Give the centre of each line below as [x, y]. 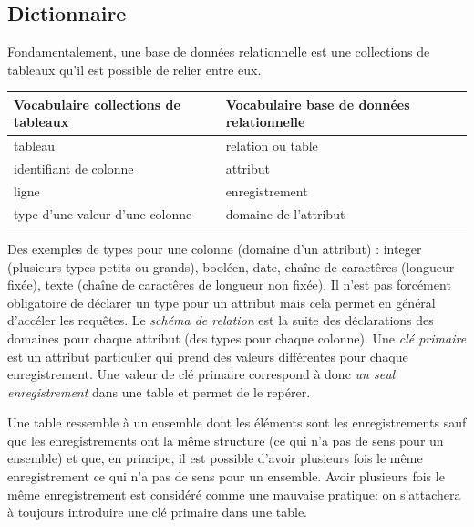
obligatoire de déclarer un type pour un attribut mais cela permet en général [222, 302]
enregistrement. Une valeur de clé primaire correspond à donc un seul [201, 374]
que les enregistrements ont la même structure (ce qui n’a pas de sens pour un [226, 440]
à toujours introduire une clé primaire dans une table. [157, 512]
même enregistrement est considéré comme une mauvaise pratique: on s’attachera [234, 494]
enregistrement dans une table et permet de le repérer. [159, 391]
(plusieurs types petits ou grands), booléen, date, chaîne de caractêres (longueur [231, 266]
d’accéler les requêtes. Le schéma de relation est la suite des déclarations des [221, 320]
